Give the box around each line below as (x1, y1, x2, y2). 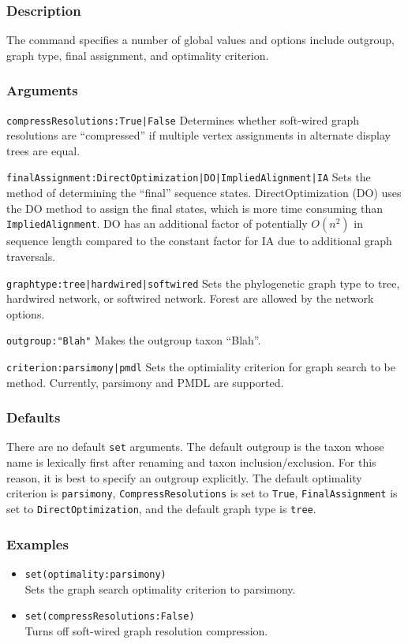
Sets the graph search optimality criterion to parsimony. (24, 580, 296, 597)
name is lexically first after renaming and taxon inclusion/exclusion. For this (6, 454, 376, 471)
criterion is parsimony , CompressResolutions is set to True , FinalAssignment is (6, 485, 398, 501)
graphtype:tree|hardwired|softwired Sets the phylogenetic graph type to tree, (6, 274, 400, 291)
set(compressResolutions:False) (24, 611, 195, 623)
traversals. (6, 248, 56, 264)
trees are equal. (6, 142, 80, 158)
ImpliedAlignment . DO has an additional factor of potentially (6, 215, 308, 232)
